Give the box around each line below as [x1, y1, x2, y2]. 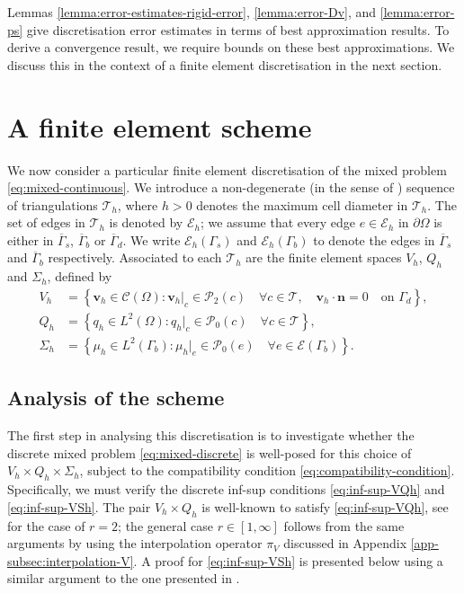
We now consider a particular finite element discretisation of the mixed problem [7, 160, 447, 179]
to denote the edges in [313, 230, 435, 249]
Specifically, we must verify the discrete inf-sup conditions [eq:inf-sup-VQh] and [7, 480, 445, 499]
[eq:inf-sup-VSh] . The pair [7, 497, 151, 516]
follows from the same [283, 516, 405, 535]
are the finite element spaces [245, 248, 402, 267]
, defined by [47, 267, 112, 286]
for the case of [7, 516, 85, 535]
